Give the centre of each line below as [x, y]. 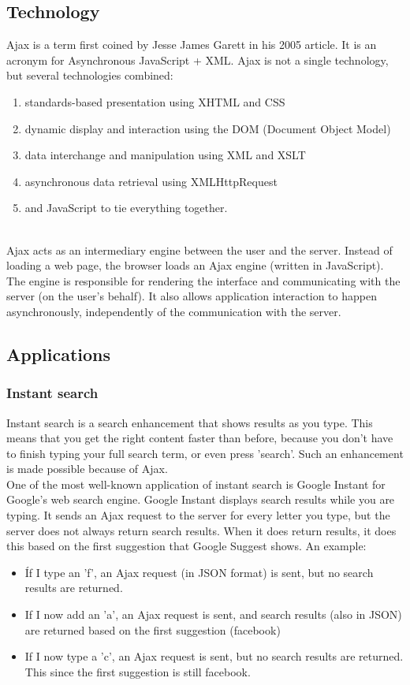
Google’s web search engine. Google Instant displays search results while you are [201, 499]
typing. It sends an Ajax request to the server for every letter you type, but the [198, 515]
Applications [59, 354]
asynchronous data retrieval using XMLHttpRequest [151, 181]
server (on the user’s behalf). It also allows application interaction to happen [192, 296]
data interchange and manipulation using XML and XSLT [165, 155]
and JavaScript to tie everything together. [126, 208]
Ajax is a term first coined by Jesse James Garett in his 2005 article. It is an [192, 45]
